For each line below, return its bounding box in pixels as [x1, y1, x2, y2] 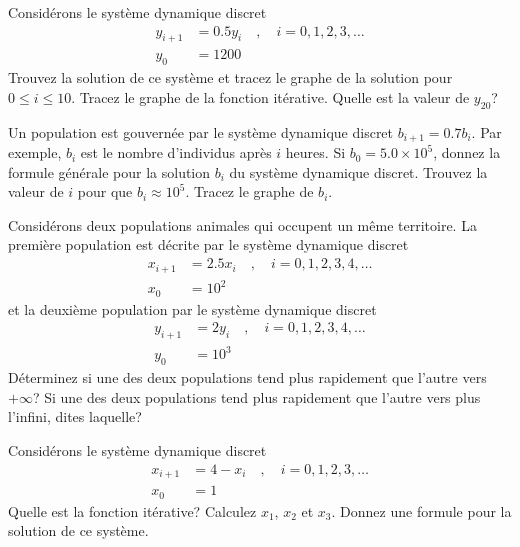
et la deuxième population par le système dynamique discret [8, 298, 377, 319]
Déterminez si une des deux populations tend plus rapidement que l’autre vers [8, 367, 487, 388]
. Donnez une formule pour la [331, 500, 512, 521]
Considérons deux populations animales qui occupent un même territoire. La [8, 214, 477, 235]
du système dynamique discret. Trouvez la [229, 161, 488, 182]
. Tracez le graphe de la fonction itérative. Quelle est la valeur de [71, 86, 470, 107]
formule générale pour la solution [8, 161, 211, 182]
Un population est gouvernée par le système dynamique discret [8, 121, 394, 142]
